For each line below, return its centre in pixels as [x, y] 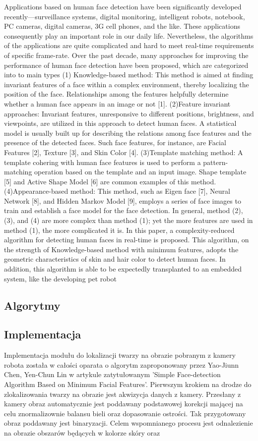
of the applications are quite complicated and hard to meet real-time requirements [129, 45]
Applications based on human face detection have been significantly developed [123, 6]
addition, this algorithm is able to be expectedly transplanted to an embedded [123, 269]
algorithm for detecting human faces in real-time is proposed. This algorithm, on [127, 240]
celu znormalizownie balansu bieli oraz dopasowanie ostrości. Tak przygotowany [125, 413]
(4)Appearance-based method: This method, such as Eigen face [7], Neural [117, 191]
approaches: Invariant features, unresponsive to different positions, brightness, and [129, 113]
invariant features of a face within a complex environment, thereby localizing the [127, 84]
